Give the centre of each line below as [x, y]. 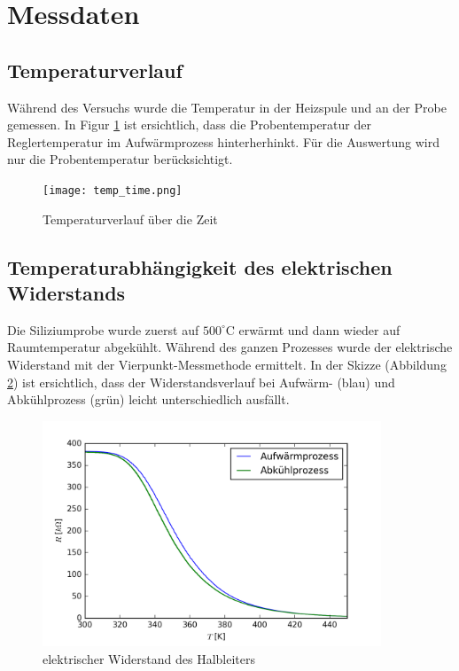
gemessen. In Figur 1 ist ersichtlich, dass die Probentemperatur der [189, 125]
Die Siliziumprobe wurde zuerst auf [103, 329]
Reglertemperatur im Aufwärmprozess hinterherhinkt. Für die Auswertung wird [224, 141]
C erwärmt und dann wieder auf [313, 329]
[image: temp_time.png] [113, 190]
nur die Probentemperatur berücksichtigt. [120, 159]
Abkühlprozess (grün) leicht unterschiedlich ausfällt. [148, 399]
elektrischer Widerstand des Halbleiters [149, 658]
